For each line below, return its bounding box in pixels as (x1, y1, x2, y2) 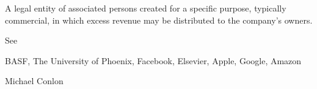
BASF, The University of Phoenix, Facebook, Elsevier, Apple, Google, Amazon (5, 54, 302, 67)
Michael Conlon (5, 74, 64, 87)
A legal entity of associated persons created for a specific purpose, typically (5, 2, 286, 14)
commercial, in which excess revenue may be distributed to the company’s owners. (5, 13, 313, 26)
